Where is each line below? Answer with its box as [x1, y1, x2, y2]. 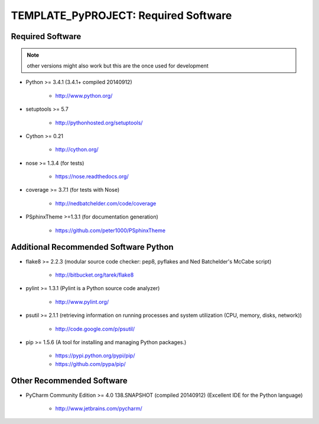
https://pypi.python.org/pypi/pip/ [55, 352, 135, 359]
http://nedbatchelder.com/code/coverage [55, 200, 157, 207]
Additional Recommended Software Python [11, 242, 174, 252]
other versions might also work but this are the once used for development [27, 62, 209, 69]
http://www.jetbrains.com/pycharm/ [55, 404, 142, 412]
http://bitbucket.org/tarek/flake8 [55, 271, 134, 278]
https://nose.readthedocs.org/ [55, 173, 129, 180]
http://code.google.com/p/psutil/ [55, 325, 135, 332]
